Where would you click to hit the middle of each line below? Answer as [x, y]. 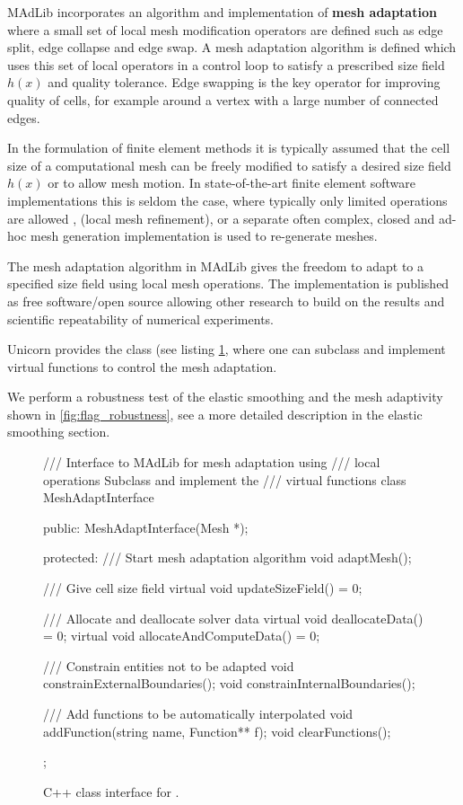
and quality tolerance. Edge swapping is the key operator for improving [244, 82]
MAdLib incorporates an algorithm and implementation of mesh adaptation [222, 12]
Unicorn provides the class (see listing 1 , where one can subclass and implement [227, 349]
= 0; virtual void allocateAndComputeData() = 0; [182, 636]
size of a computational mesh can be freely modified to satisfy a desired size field [229, 165]
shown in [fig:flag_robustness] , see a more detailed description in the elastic [215, 414]
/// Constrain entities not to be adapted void [169, 665]
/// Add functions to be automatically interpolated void [198, 713]
